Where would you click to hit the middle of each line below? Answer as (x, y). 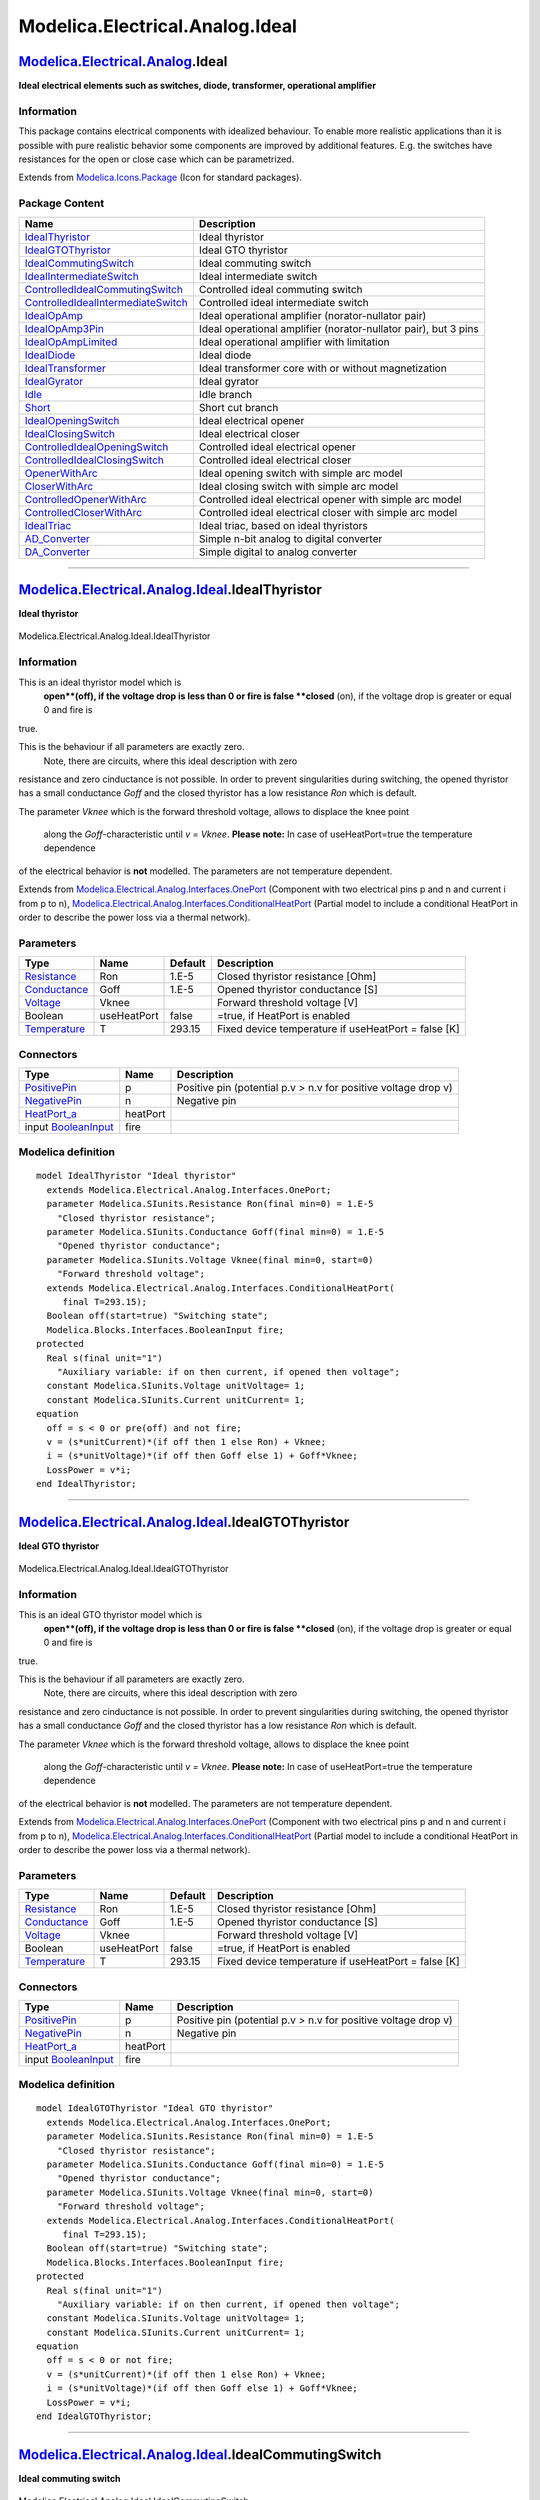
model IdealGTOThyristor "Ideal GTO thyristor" (155, 2108)
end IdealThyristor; (86, 1484)
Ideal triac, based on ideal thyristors (283, 525)
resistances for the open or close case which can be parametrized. (156, 159)
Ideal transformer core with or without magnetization (322, 368)
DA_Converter (57, 552)
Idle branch (225, 394)
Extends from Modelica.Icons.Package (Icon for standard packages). (160, 177)
